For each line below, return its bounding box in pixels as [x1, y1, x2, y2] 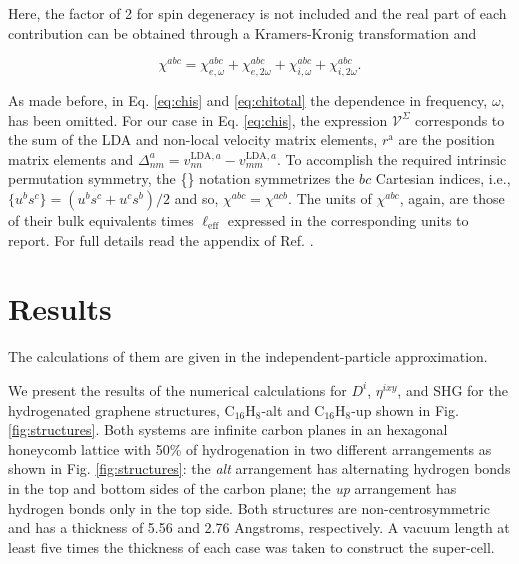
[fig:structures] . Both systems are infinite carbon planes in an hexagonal [8, 419, 448, 440]
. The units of [288, 188, 372, 209]
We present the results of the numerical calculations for [8, 379, 347, 400]
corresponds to [415, 109, 505, 130]
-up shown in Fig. [351, 399, 459, 420]
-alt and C [261, 399, 325, 420]
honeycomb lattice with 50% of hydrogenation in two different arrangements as [8, 438, 492, 459]
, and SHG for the [397, 379, 508, 400]
